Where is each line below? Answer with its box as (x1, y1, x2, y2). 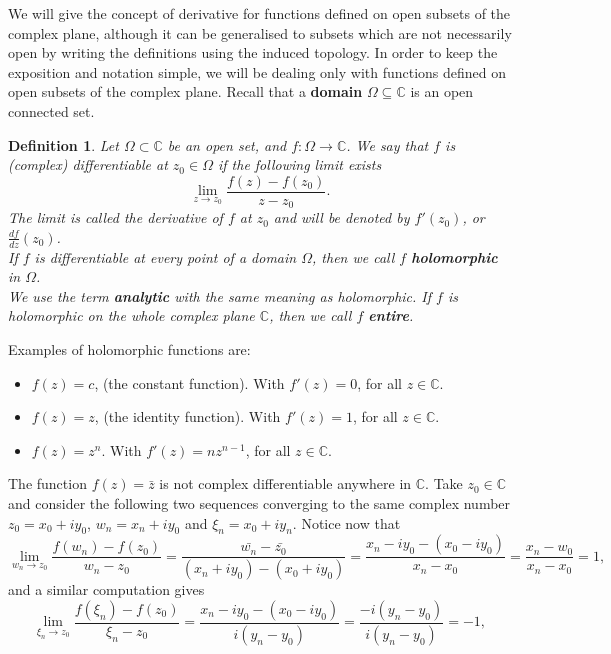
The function (8, 473, 87, 494)
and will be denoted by (273, 207, 410, 228)
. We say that (346, 134, 429, 155)
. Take (425, 473, 463, 494)
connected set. (8, 100, 95, 121)
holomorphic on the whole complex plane (8, 305, 255, 326)
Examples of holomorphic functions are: (8, 339, 251, 360)
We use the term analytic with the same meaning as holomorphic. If (8, 285, 432, 306)
